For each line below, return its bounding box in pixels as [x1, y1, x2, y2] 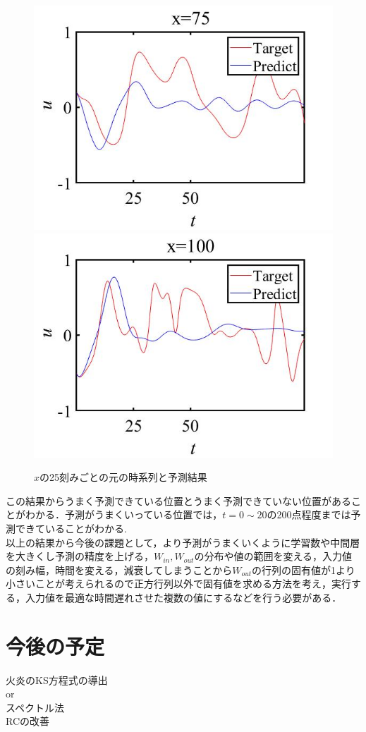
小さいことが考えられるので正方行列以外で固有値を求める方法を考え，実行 [6, 576, 351, 591]
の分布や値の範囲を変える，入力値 [194, 549, 353, 563]
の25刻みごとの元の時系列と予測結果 [39, 470, 207, 484]
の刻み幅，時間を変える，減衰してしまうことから [6, 562, 233, 577]
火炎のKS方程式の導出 [6, 672, 108, 687]
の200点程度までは [267, 507, 351, 522]
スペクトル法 [6, 700, 65, 714]
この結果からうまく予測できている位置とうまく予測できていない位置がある [6, 493, 351, 508]
